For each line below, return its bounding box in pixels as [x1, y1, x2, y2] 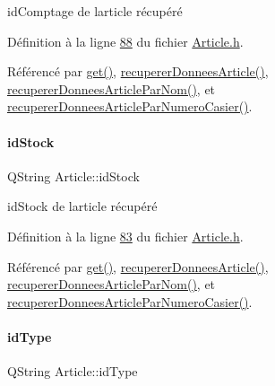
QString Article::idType [7, 362, 138, 381]
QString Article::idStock [7, 166, 140, 185]
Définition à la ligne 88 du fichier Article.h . [7, 31, 244, 50]
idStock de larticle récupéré [7, 197, 158, 215]
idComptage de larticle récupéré [7, 2, 183, 20]
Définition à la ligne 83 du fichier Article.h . [7, 226, 244, 245]
